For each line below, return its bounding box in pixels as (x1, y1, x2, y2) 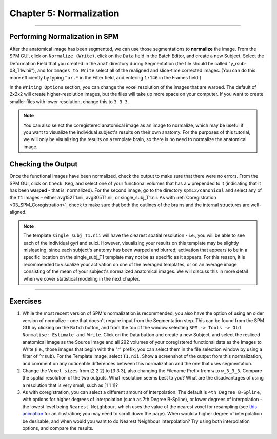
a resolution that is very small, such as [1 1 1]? (22, 382, 118, 388)
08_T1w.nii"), (9, 67, 36, 74)
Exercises (9, 296, 42, 305)
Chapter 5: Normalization (9, 8, 120, 19)
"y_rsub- (228, 60, 247, 66)
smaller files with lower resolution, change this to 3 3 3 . (9, 98, 129, 105)
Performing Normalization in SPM (9, 32, 119, 41)
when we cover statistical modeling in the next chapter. (23, 275, 140, 282)
